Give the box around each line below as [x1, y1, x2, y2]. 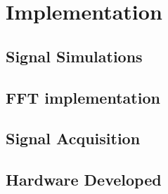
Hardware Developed [6, 169, 162, 190]
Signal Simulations [6, 45, 143, 67]
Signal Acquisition [6, 127, 141, 149]
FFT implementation [6, 86, 160, 108]
